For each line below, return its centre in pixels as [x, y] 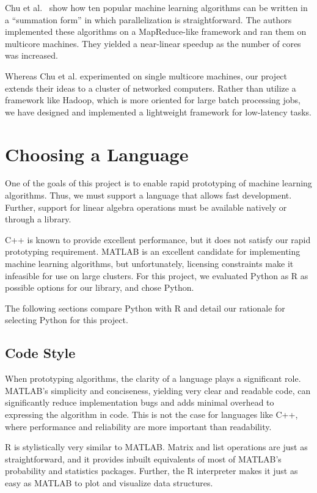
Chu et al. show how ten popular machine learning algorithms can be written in [156, 7]
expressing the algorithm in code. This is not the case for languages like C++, [151, 414]
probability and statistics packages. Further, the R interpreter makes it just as [151, 471]
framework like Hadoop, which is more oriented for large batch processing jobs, [153, 100]
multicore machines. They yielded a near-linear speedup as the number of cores [153, 43]
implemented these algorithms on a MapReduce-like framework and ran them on [156, 31]
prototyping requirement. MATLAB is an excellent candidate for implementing [153, 251]
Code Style [40, 353]
